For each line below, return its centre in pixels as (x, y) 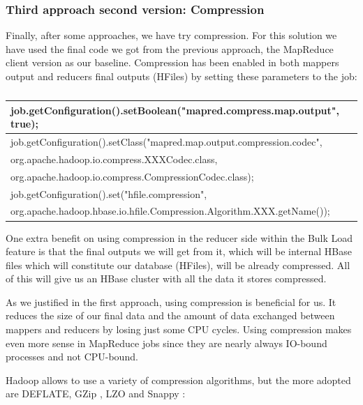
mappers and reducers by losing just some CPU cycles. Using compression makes (179, 329)
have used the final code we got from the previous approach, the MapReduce (170, 48)
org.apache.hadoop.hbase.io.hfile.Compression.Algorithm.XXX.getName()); (170, 211)
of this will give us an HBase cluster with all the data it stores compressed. (166, 278)
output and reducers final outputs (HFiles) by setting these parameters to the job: (181, 76)
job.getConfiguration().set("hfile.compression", (109, 193)
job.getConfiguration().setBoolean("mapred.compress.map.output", (175, 110)
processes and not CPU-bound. (72, 357)
